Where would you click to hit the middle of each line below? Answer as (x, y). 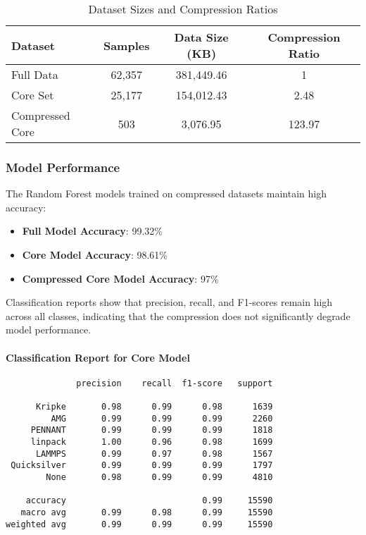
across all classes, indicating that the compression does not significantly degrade (178, 315)
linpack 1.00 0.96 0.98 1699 (152, 442)
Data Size (201, 37)
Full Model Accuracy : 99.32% (92, 231)
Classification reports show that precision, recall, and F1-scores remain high (169, 302)
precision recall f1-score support (175, 383)
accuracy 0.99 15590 (149, 501)
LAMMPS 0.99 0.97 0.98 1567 (154, 454)
